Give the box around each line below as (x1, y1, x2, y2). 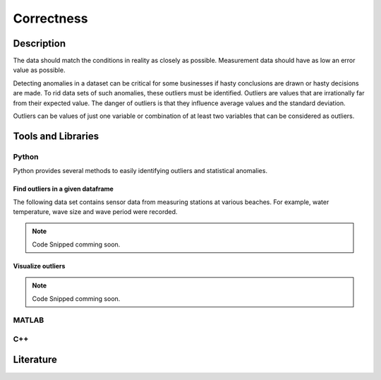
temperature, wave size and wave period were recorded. (13, 207, 178, 215)
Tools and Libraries (13, 130, 99, 142)
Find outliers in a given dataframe (13, 184, 114, 194)
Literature (13, 354, 58, 366)
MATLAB (13, 315, 44, 325)
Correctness (13, 11, 88, 26)
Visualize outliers (13, 261, 66, 270)
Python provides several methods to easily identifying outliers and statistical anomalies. (13, 167, 268, 175)
